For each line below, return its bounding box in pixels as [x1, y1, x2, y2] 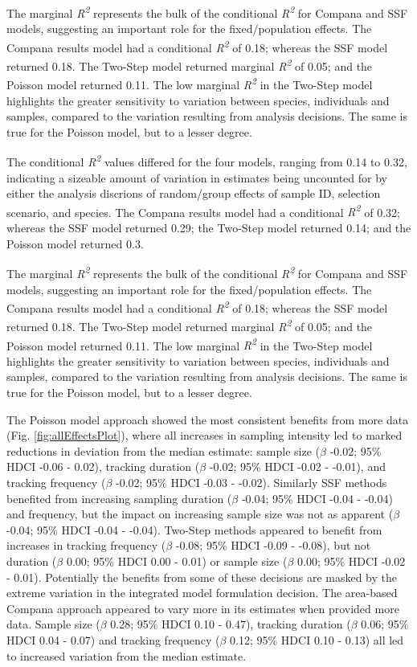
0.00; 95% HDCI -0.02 [297, 552, 406, 569]
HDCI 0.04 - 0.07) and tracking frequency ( [6, 631, 220, 648]
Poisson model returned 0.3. [6, 235, 144, 252]
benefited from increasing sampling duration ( [6, 489, 232, 506]
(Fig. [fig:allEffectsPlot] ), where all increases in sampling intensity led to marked [6, 427, 403, 444]
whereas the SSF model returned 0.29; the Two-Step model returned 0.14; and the [6, 219, 411, 236]
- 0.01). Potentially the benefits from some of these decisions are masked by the [6, 568, 398, 585]
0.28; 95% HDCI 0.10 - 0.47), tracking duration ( [110, 616, 351, 632]
